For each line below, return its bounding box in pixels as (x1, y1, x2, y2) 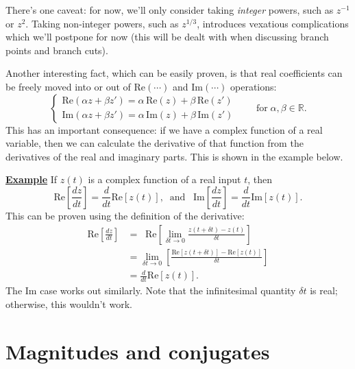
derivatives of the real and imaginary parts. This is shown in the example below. (5, 149, 343, 163)
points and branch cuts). (5, 43, 108, 57)
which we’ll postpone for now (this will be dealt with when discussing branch (5, 29, 329, 44)
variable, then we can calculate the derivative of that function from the (5, 136, 304, 150)
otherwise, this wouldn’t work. (5, 296, 132, 311)
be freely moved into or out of (5, 79, 131, 93)
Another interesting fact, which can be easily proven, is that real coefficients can (5, 66, 343, 80)
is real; (310, 283, 338, 298)
